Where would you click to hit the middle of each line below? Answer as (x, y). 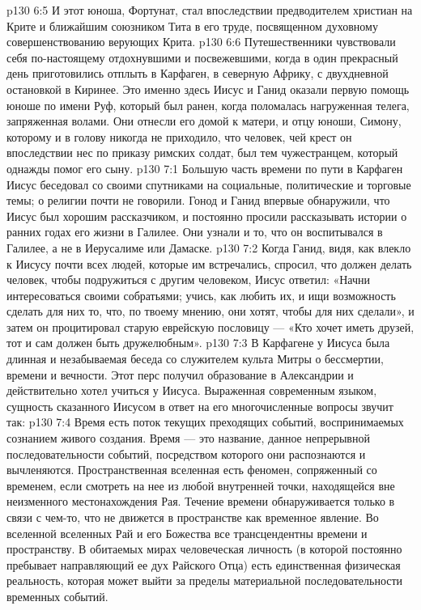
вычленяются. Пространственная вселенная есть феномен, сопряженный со (192, 470)
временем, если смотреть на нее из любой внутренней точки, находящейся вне (201, 485)
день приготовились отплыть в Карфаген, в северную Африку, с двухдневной (198, 73)
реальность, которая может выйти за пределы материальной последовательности (205, 580)
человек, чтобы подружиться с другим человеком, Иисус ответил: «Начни (189, 280)
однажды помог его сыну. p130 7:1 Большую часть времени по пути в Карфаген (205, 168)
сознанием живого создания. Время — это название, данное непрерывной (188, 438)
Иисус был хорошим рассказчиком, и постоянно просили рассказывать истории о (207, 216)
